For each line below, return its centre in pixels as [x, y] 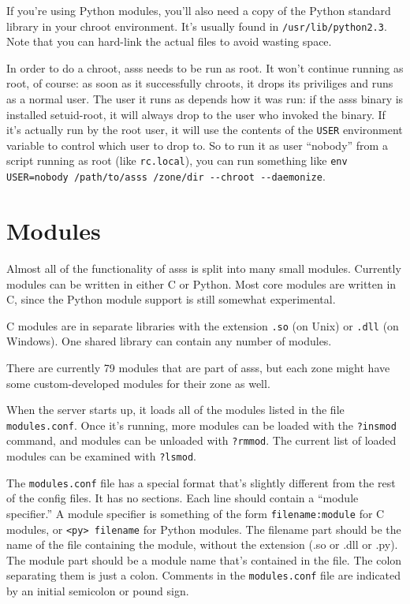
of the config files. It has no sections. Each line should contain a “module [183, 498]
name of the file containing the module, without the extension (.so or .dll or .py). [202, 544]
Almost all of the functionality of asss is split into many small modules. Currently [204, 268]
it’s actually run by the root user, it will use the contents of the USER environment [205, 130]
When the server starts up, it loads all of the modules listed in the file [175, 410]
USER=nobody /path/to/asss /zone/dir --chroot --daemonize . [166, 176]
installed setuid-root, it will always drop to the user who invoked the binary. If [196, 114]
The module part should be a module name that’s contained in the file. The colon [204, 559]
